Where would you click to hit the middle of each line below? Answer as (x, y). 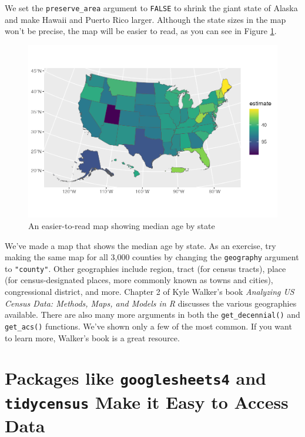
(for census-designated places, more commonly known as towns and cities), (139, 280)
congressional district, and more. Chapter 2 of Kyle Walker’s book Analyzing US (150, 292)
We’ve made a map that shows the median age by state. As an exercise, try (140, 245)
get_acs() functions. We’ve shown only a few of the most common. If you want (148, 326)
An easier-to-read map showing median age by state (122, 225)
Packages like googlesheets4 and (135, 378)
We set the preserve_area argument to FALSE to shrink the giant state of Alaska (151, 8)
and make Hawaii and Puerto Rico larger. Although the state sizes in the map (145, 19)
